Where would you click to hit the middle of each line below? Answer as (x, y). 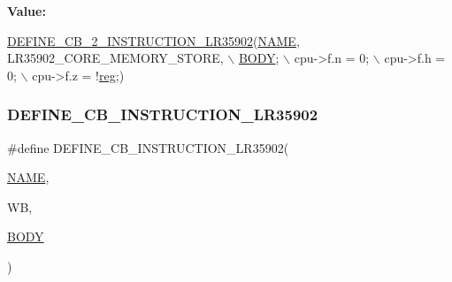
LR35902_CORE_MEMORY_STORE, (115, 58)
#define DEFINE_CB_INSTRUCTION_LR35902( (148, 147)
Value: (27, 11)
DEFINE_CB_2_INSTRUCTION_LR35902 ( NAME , (153, 40)
